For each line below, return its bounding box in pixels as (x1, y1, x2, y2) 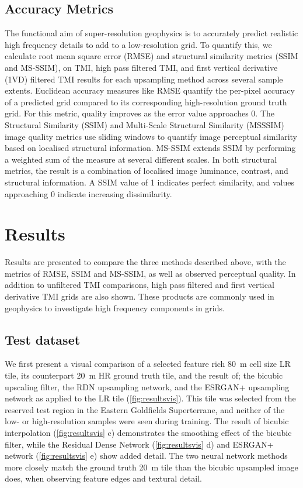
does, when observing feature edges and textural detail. (5, 472, 202, 484)
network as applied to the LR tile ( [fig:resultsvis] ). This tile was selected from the (5, 392, 296, 404)
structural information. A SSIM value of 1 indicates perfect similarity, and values (5, 176, 294, 188)
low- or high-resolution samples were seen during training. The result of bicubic (5, 415, 289, 427)
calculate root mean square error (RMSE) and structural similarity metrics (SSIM (5, 50, 298, 62)
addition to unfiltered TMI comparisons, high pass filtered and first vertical (5, 279, 274, 291)
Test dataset (5, 330, 81, 348)
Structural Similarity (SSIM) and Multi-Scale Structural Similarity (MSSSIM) (5, 118, 284, 130)
